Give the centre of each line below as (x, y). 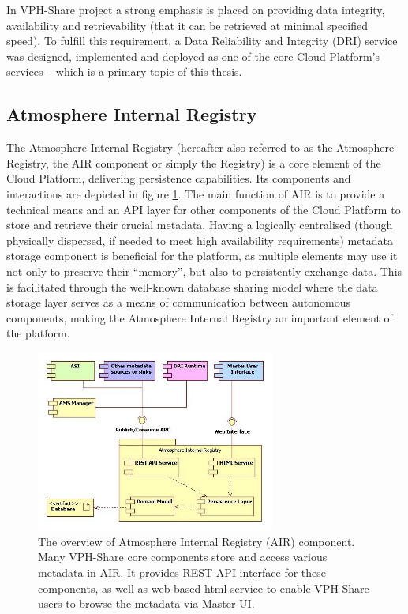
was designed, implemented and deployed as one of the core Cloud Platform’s (193, 56)
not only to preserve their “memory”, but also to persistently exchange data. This (204, 271)
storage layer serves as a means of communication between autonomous (179, 302)
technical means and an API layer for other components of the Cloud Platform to (204, 209)
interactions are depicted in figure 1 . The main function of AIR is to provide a (196, 193)
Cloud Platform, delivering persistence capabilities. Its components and (179, 178)
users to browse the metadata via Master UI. (146, 603)
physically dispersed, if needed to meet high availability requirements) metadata (200, 240)
